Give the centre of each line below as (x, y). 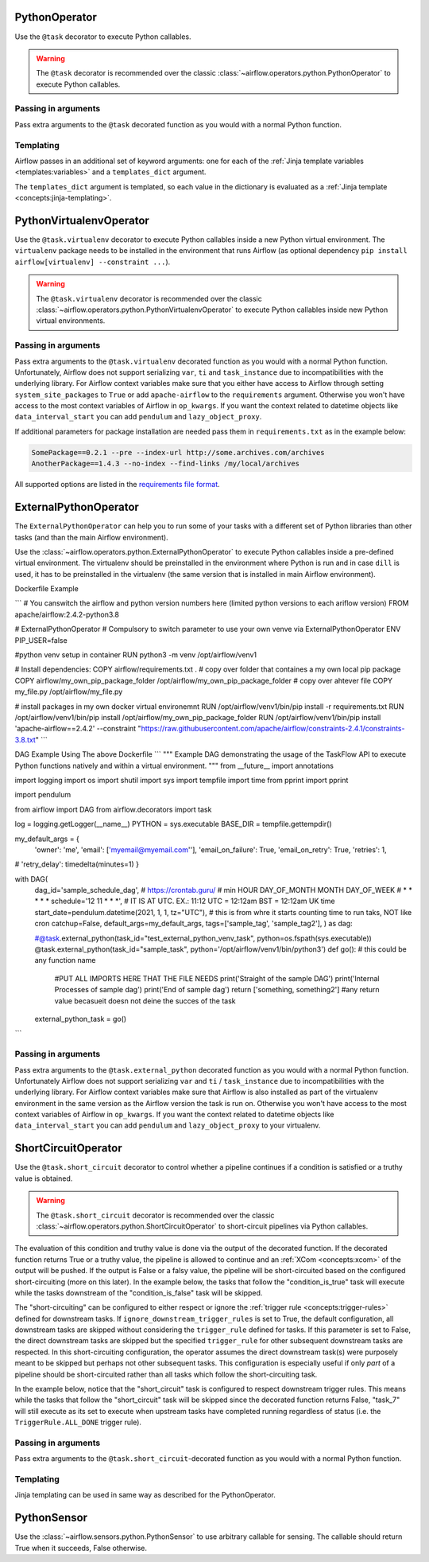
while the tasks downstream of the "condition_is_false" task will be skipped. (139, 1292)
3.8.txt (25, 739)
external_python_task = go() (81, 1019)
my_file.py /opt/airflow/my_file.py (69, 691)
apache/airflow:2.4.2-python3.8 (67, 614)
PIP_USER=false (41, 640)
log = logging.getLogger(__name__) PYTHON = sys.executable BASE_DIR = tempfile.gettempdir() (174, 824)
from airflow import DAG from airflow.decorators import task (113, 809)
